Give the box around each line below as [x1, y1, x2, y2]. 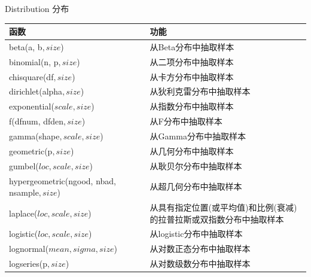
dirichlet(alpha [9, 85, 63, 98]
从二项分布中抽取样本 [150, 55, 234, 68]
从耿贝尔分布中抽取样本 [150, 159, 242, 172]
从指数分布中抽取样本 [150, 100, 234, 112]
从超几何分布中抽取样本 [150, 180, 242, 193]
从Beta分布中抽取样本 [150, 40, 234, 53]
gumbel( [9, 159, 39, 172]
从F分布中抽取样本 [150, 115, 222, 127]
